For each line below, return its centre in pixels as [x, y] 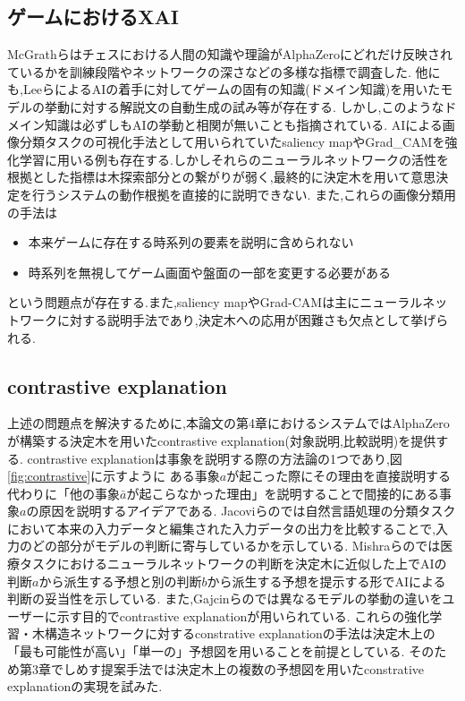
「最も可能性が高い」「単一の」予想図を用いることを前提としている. [206, 651]
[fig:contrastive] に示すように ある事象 [114, 476]
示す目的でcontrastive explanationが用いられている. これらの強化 [243, 616]
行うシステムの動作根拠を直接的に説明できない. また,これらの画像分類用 [244, 194]
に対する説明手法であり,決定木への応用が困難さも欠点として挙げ [246, 319]
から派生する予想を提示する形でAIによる [326, 581]
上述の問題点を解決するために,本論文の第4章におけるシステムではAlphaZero [228, 423]
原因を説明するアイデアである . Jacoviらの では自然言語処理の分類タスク [247, 511]
